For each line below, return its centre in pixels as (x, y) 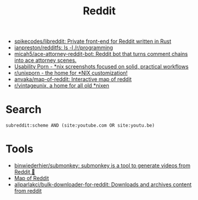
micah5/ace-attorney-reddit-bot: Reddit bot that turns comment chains (101, 54)
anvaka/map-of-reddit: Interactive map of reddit (73, 79)
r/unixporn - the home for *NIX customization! (71, 73)
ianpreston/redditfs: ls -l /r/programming (64, 48)
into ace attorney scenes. (45, 60)
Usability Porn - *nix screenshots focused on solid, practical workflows (101, 67)
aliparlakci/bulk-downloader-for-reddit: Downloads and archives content (103, 185)
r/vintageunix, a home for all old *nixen (62, 86)
